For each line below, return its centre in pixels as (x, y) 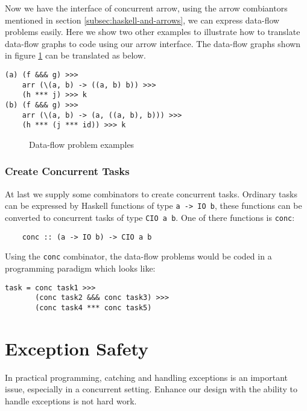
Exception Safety (77, 348)
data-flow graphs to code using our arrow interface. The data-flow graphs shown (153, 43)
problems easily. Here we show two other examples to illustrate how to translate (153, 32)
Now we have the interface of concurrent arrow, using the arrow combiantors (146, 8)
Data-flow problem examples (82, 144)
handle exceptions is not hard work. (71, 400)
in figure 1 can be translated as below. (75, 55)
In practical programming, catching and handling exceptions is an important (146, 377)
